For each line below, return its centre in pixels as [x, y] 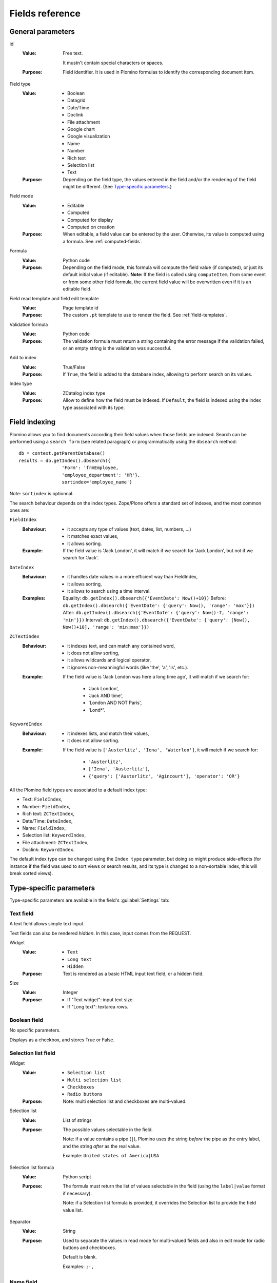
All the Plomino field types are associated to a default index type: [78, 790]
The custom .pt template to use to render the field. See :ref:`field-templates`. [145, 315]
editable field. [77, 289]
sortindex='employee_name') [97, 482]
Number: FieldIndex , [46, 806]
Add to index [23, 358]
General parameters [42, 32]
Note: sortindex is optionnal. [42, 494]
